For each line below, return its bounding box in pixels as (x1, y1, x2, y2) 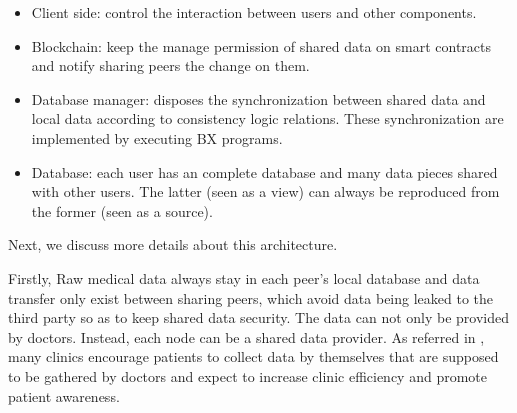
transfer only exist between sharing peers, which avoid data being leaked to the (8, 287, 494, 308)
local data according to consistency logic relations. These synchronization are (31, 108, 504, 129)
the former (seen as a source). (31, 200, 213, 221)
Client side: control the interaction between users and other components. (31, 2, 477, 22)
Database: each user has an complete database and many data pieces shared (31, 161, 498, 182)
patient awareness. (8, 385, 120, 406)
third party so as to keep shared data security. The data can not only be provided (8, 307, 510, 328)
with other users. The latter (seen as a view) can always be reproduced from (31, 181, 500, 202)
